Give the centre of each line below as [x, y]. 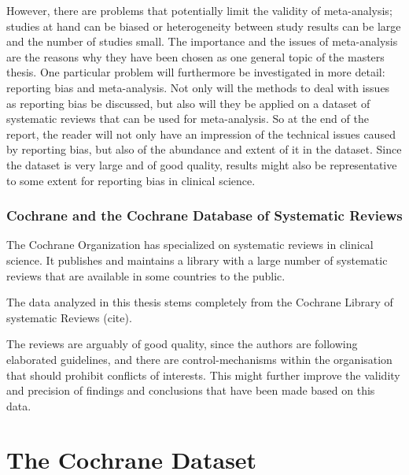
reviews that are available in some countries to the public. [146, 275]
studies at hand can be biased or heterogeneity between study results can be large [204, 26]
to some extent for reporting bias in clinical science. [131, 180]
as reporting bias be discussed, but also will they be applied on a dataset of [188, 103]
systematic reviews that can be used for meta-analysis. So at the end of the [188, 119]
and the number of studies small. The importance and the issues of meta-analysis [202, 41]
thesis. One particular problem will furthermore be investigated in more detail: [196, 72]
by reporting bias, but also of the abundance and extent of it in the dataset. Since [204, 149]
